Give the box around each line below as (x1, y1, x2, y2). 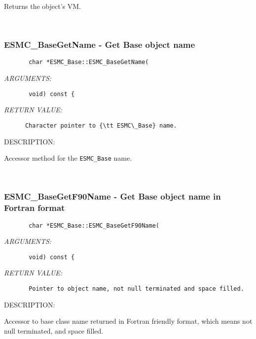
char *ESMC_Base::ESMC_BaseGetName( (29, 59, 149, 66)
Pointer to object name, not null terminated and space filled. (29, 285, 244, 293)
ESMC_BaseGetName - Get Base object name (4, 38, 195, 51)
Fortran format (4, 202, 65, 214)
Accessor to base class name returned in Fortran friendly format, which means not (4, 316, 253, 326)
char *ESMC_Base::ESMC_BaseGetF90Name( (29, 222, 159, 229)
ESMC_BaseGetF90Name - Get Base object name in (4, 190, 221, 203)
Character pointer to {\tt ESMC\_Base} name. (25, 122, 177, 129)
